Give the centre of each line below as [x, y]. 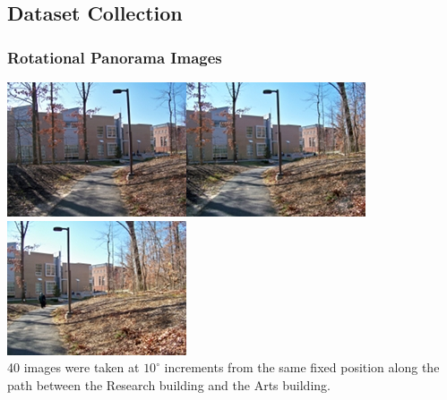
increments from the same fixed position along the [302, 367]
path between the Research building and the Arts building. [169, 384]
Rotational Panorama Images [115, 57]
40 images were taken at [73, 367]
